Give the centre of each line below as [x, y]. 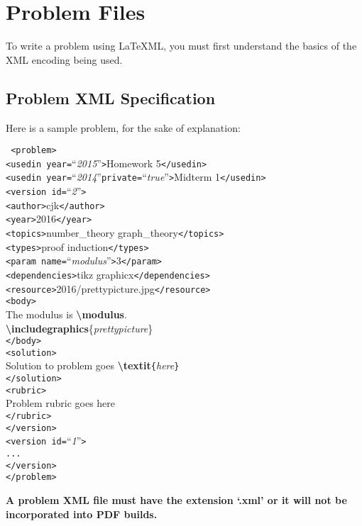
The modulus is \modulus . [66, 314]
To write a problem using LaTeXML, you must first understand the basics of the [181, 46]
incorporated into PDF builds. [82, 514]
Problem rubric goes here [61, 403]
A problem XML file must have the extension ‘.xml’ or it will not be [176, 499]
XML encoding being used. [64, 59]
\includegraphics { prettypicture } [79, 328]
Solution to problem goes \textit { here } [93, 365]
